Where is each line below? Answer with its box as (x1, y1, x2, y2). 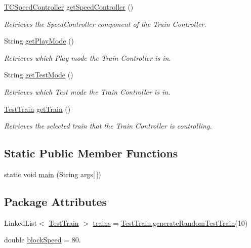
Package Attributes (4, 193, 107, 209)
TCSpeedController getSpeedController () (4, 2, 134, 12)
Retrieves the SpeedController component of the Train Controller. (4, 18, 206, 29)
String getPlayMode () (4, 35, 74, 46)
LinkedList (4, 217, 37, 228)
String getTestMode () (4, 69, 73, 80)
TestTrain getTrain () (4, 103, 71, 114)
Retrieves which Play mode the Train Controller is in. (4, 52, 171, 63)
